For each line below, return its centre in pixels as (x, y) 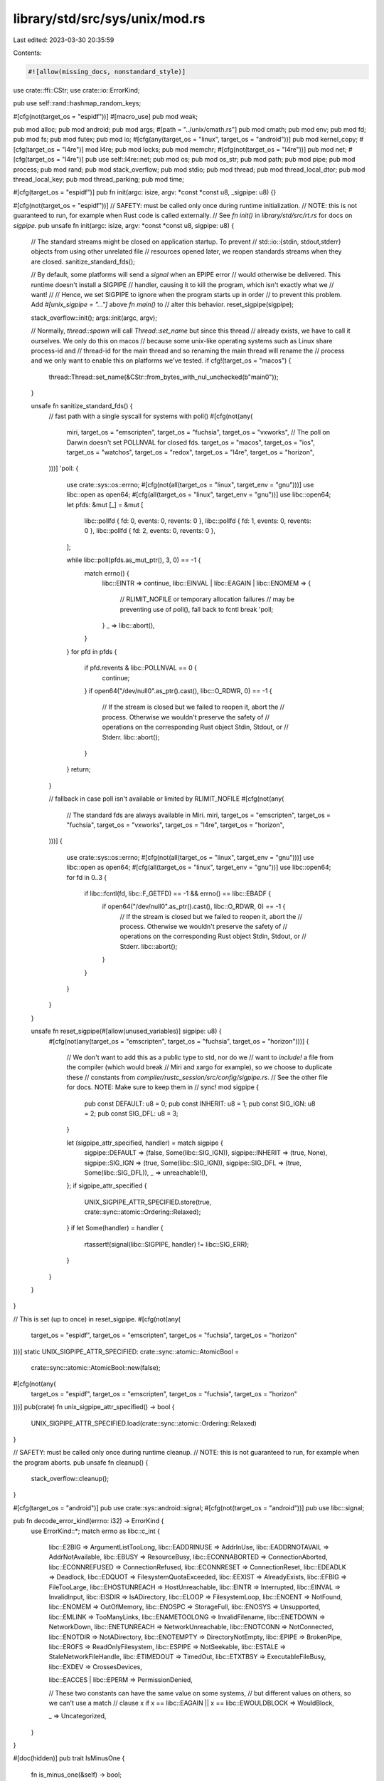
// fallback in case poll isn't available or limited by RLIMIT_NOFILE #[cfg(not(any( (166, 799)
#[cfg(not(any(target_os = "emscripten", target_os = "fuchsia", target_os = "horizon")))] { (179, 1041)
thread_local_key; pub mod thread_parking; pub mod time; (99, 180)
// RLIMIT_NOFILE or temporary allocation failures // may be (207, 599)
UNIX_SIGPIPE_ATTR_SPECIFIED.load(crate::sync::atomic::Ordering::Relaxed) (144, 1423)
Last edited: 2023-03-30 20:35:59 (64, 40)
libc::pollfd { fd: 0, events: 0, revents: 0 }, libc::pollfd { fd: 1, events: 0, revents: (198, 521)
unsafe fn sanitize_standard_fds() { (82, 406)
